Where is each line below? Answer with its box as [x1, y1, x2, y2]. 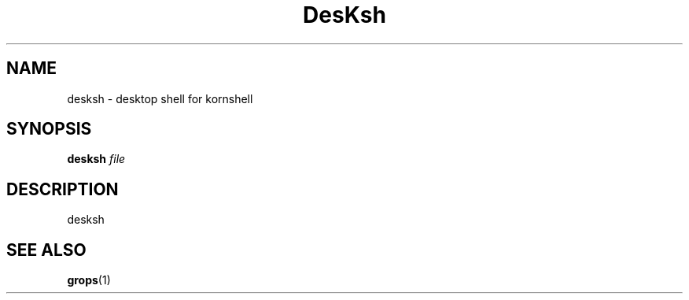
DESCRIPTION [6, 179, 119, 199]
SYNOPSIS [6, 119, 92, 139]
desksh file [67, 152, 126, 166]
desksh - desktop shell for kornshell [67, 91, 253, 106]
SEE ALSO [6, 239, 87, 260]
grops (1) [67, 273, 111, 287]
